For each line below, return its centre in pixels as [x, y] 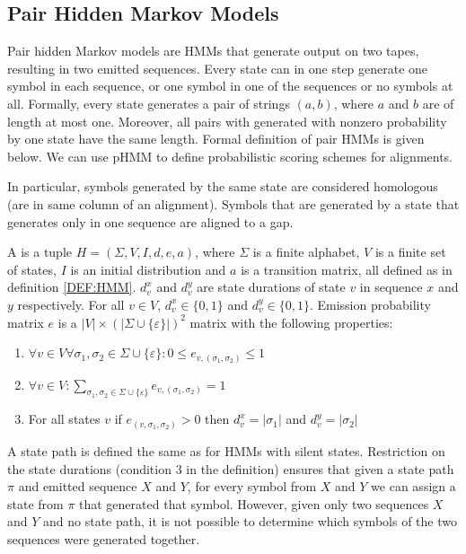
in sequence [391, 287]
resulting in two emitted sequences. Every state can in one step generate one [218, 68]
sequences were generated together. [104, 538]
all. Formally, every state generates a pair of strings [149, 103]
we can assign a [413, 486]
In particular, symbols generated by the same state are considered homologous [223, 186]
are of [438, 103]
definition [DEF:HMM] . [72, 287]
